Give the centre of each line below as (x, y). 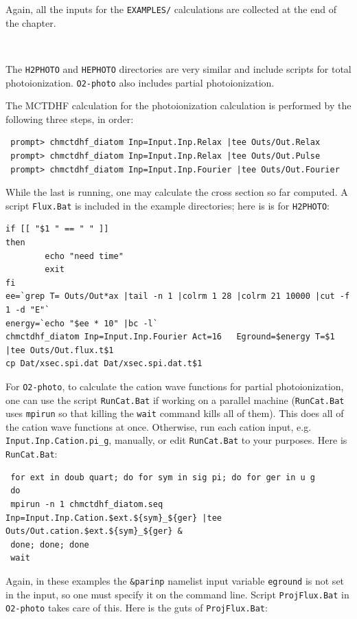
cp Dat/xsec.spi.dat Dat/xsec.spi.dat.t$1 (104, 364)
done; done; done (50, 544)
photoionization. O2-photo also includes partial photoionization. (140, 82)
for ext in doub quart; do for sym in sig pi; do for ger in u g (163, 477)
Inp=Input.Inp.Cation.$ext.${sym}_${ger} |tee (114, 518)
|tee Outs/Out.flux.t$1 (60, 350)
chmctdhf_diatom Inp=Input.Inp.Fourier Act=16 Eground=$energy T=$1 (170, 337)
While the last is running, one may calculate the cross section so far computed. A (177, 192)
